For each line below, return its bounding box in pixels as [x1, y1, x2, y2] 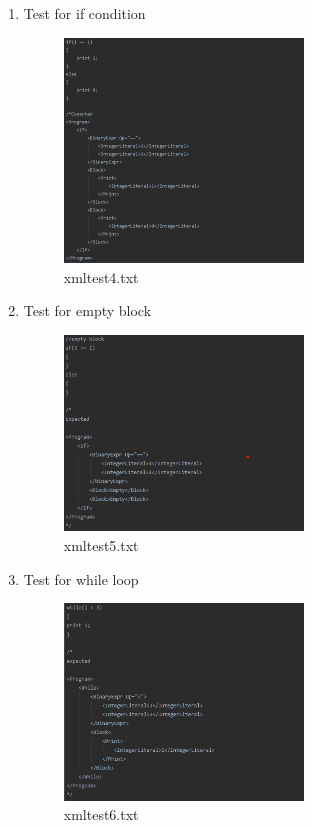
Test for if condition [23, 3, 146, 23]
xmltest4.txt [63, 266, 139, 287]
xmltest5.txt [63, 535, 139, 556]
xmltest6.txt [63, 804, 139, 825]
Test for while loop [23, 568, 139, 589]
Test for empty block [23, 300, 152, 321]
